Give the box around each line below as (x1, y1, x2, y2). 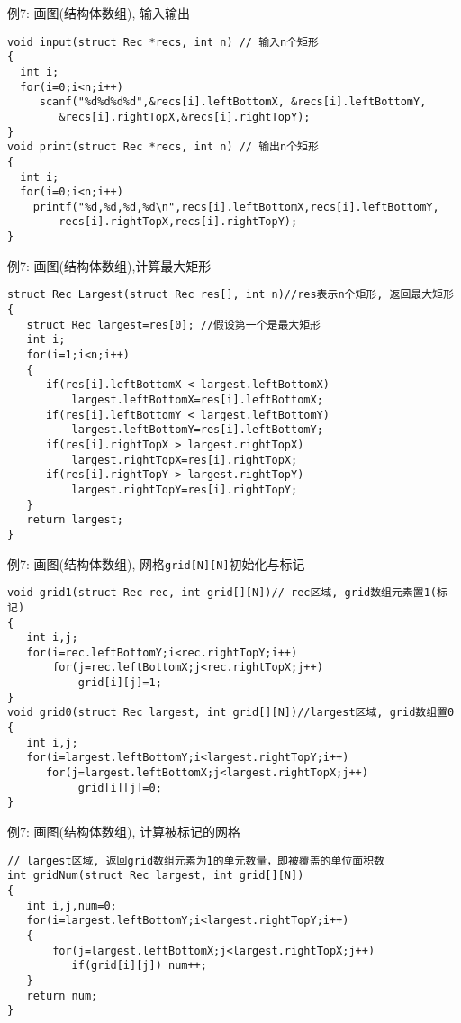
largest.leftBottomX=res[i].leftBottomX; (71, 393, 323, 406)
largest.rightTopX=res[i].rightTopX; (71, 453, 298, 466)
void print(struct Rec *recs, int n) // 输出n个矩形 (7, 140, 319, 154)
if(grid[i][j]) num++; (71, 959, 207, 973)
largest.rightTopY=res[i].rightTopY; (71, 483, 298, 496)
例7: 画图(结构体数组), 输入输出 (7, 4, 190, 22)
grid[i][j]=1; (77, 676, 162, 690)
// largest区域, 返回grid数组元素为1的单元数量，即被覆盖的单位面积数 (7, 854, 384, 867)
